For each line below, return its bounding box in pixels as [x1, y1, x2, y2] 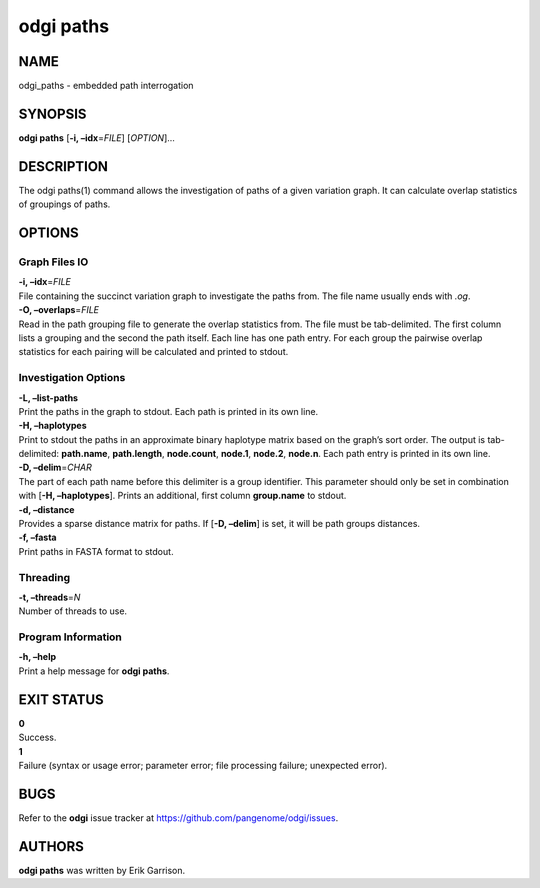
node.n [288, 448, 319, 460]
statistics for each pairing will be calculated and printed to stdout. [18, 346, 289, 358]
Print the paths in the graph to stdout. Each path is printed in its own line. [18, 405, 319, 417]
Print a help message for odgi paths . [18, 665, 170, 677]
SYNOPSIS [18, 105, 87, 122]
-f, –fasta [18, 531, 57, 544]
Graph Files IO [18, 255, 89, 269]
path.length [111, 448, 163, 460]
